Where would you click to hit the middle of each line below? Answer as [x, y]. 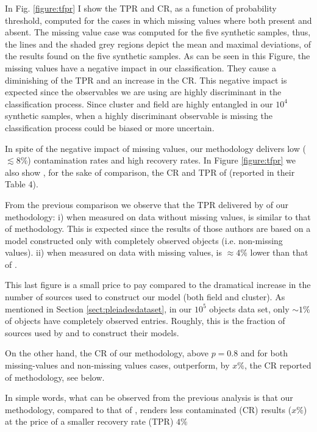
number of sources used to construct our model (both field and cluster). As [145, 297]
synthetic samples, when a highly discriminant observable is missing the [139, 116]
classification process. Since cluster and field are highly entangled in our [139, 103]
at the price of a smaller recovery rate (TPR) [89, 421]
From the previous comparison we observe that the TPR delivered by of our [147, 204]
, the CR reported [278, 365]
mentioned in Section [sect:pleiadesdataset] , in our [98, 308]
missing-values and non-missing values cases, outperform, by [117, 365]
